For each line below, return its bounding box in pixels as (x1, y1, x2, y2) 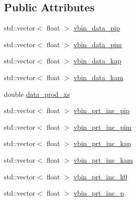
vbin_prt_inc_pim (73, 121, 132, 132)
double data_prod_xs (4, 88, 70, 99)
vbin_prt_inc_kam (73, 154, 133, 165)
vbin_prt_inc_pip (73, 105, 130, 115)
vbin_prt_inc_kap (73, 138, 131, 148)
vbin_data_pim (73, 39, 122, 49)
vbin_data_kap (73, 56, 121, 66)
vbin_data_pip (73, 23, 120, 33)
